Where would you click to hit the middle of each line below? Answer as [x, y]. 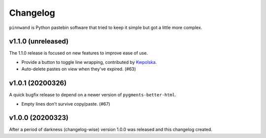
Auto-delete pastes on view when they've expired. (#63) [79, 69]
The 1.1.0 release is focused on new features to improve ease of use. [78, 53]
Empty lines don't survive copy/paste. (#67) [66, 104]
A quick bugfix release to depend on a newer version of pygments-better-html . [93, 95]
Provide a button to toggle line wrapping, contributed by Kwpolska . [89, 62]
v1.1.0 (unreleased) [39, 41]
